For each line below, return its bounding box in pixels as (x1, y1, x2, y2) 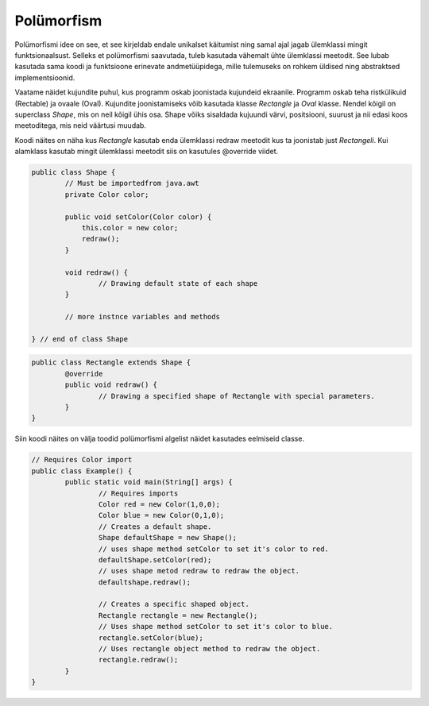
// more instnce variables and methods (64, 312, 220, 322)
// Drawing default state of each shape (98, 279, 258, 287)
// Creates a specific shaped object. (98, 600, 249, 609)
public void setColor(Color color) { (64, 212, 212, 222)
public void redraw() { (64, 380, 158, 389)
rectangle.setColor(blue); (98, 633, 204, 642)
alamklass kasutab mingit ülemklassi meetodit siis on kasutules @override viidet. (14, 147, 279, 156)
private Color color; (64, 190, 149, 199)
